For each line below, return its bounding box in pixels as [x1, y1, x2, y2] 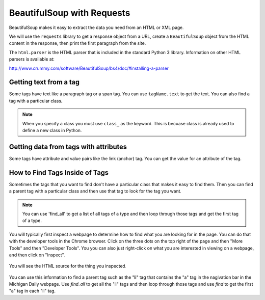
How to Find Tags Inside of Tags [9, 168, 109, 177]
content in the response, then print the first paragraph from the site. [9, 40, 146, 46]
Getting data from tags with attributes [9, 142, 127, 151]
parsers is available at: [9, 56, 55, 62]
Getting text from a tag [9, 78, 79, 86]
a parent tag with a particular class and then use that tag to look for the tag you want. [9, 188, 182, 194]
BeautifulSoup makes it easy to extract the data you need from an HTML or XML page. [9, 25, 184, 30]
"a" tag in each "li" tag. [9, 288, 56, 294]
